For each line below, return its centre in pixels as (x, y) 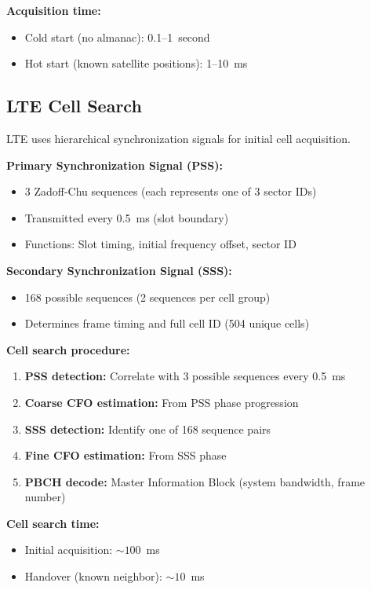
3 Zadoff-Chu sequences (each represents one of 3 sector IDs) (171, 191)
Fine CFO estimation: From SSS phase (125, 455)
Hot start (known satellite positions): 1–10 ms (136, 63)
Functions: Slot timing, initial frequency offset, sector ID (160, 244)
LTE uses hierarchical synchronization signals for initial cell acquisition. (178, 138)
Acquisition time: (54, 10)
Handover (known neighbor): (93, 576)
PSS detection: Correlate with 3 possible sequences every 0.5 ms (185, 376)
